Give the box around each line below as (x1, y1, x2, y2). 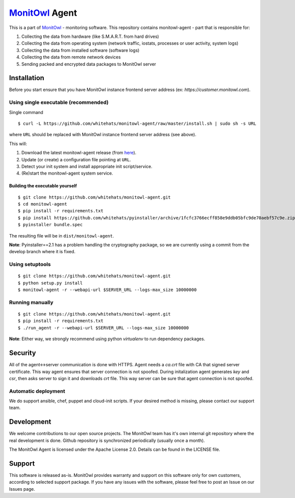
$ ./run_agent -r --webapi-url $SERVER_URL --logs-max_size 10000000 (18, 325, 189, 330)
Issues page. (9, 486, 35, 492)
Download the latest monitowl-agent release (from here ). (21, 150, 137, 156)
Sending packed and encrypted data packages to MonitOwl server (21, 61, 156, 67)
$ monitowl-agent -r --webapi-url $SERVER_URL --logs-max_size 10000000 (18, 287, 197, 293)
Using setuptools (9, 261, 51, 268)
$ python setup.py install (18, 280, 83, 286)
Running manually (9, 299, 54, 306)
